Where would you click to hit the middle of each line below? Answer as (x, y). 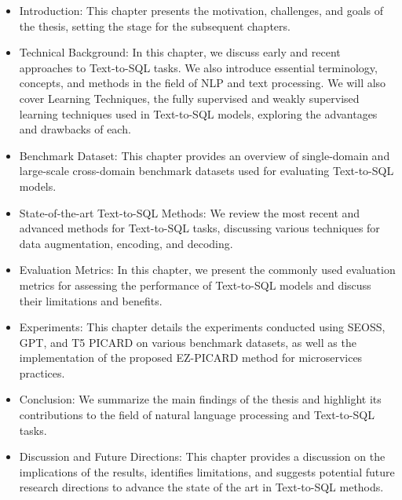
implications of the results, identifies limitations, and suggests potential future (207, 471)
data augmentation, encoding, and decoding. (126, 243)
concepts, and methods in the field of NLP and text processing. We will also (203, 83)
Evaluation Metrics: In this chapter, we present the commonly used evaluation (207, 270)
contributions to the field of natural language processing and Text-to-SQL (197, 415)
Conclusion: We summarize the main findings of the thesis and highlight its (200, 399)
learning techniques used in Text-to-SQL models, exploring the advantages (198, 113)
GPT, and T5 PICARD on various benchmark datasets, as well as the (188, 342)
